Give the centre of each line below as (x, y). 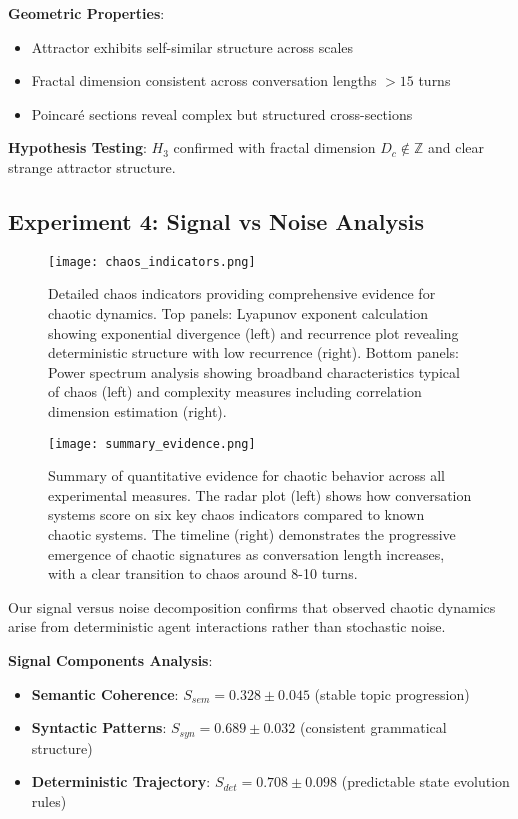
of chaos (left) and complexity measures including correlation (235, 391)
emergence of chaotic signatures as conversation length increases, (246, 553)
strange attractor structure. (92, 166)
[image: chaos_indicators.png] (152, 261)
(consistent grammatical (373, 727)
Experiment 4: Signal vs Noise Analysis (216, 220)
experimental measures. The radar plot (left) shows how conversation (260, 494)
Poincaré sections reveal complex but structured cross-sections (222, 113)
